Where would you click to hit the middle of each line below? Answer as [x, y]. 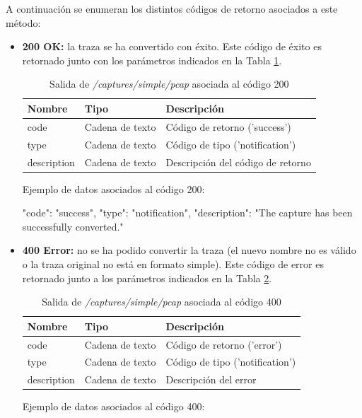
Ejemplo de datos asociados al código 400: [113, 406]
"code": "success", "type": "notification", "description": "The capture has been [187, 213]
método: [23, 22]
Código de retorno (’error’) [224, 344]
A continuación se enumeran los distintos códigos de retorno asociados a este [172, 8]
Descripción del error [211, 379]
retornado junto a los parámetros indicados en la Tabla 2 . [147, 278]
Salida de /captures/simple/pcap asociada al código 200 [169, 84]
